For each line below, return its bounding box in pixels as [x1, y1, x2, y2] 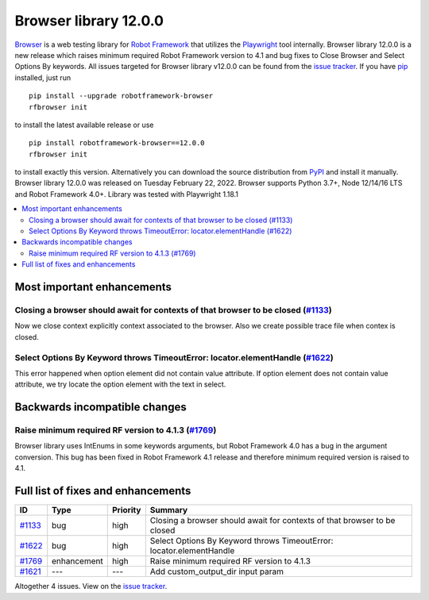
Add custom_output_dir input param [149, 566, 284, 577]
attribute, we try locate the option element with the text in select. [14, 379, 226, 389]
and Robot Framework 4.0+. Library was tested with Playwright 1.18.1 [14, 189, 238, 198]
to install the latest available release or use [14, 120, 154, 129]
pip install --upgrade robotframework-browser [29, 91, 214, 101]
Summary [149, 505, 188, 516]
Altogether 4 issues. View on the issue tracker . [14, 582, 168, 591]
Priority [111, 505, 141, 516]
